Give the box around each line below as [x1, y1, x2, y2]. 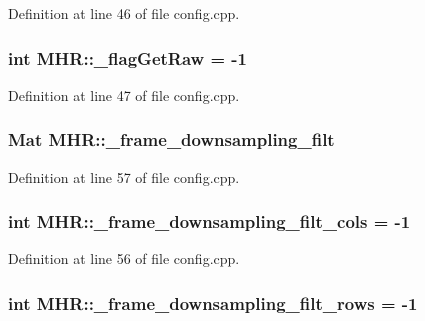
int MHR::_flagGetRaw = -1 [8, 45, 247, 70]
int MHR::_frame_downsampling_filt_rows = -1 [8, 290, 418, 315]
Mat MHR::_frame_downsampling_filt [8, 127, 335, 152]
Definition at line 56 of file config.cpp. [8, 248, 240, 269]
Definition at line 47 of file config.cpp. [8, 84, 240, 105]
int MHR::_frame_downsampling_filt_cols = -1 [8, 209, 411, 234]
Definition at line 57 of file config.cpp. [8, 166, 240, 187]
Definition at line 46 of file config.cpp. [8, 3, 240, 23]
